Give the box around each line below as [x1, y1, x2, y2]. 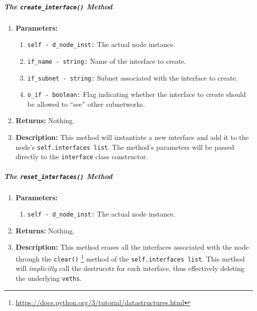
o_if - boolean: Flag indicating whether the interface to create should [27, 89, 246, 99]
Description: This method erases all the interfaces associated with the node [15, 242, 249, 252]
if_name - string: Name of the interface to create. [27, 55, 186, 66]
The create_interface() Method [4, 1, 113, 11]
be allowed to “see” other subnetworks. [27, 98, 145, 109]
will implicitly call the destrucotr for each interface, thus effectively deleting [15, 263, 245, 273]
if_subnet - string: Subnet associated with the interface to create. [27, 72, 238, 83]
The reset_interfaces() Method [4, 171, 113, 181]
